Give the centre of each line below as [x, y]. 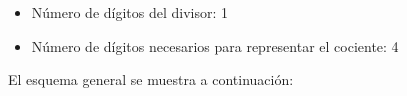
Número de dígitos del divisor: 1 [130, 12]
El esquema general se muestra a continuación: [151, 79]
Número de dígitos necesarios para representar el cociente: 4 [215, 45]
